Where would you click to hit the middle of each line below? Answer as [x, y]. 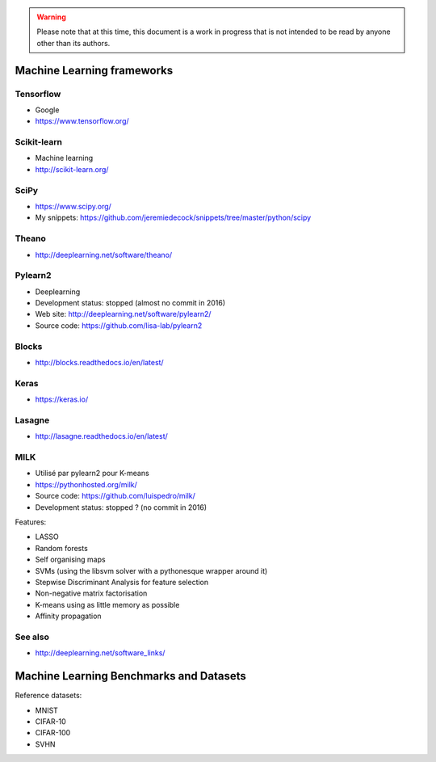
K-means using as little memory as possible [107, 604]
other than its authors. [73, 43]
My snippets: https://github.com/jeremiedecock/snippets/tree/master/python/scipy [173, 217]
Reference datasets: [48, 696]
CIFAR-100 [53, 733]
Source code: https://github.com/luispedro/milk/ [115, 496]
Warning [51, 17]
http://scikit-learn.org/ [72, 169]
